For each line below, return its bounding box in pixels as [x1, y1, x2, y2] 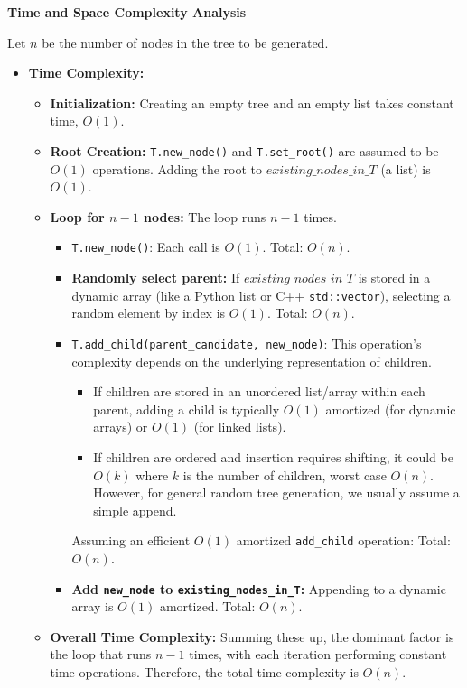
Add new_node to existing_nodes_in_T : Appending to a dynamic [71, 579, 446, 598]
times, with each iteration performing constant [189, 645, 447, 664]
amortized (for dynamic [325, 399, 456, 418]
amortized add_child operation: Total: [236, 531, 451, 550]
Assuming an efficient [71, 531, 191, 550]
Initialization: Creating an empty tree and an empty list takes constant [50, 93, 454, 112]
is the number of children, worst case [182, 465, 387, 484]
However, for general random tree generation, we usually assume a [93, 483, 460, 502]
